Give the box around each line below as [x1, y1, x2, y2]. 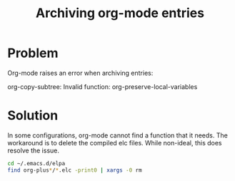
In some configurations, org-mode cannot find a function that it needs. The [7, 130, 229, 140]
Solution [7, 108, 59, 124]
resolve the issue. [7, 146, 59, 155]
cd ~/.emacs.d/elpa [7, 160, 66, 167]
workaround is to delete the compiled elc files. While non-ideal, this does [7, 138, 222, 147]
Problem [7, 45, 59, 61]
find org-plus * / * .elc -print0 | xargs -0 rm [7, 166, 142, 174]
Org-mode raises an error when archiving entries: [7, 68, 154, 77]
